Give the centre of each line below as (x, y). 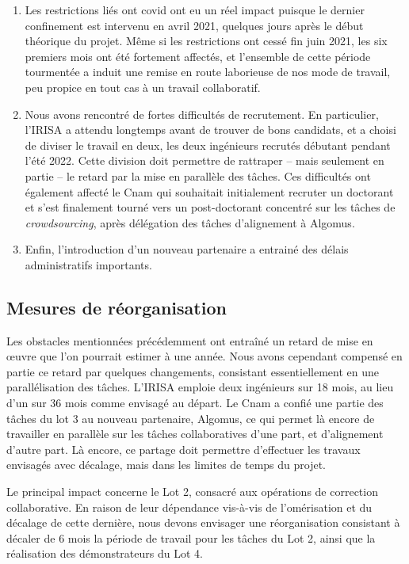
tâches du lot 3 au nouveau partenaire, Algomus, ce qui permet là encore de (191, 418)
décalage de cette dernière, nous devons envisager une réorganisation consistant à (203, 522)
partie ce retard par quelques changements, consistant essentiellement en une (193, 371)
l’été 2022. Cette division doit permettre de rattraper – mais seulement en (204, 160)
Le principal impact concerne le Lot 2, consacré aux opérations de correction (192, 492)
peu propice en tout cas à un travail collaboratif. (143, 87)
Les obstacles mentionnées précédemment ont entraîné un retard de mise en (190, 340)
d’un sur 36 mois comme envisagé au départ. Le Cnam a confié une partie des (195, 403)
